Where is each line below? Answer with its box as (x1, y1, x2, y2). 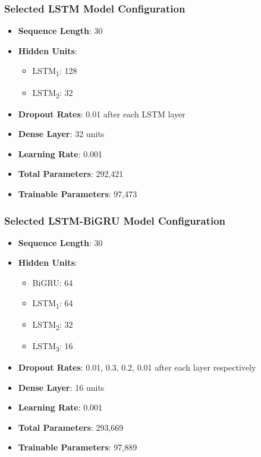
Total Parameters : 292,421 (18, 167, 124, 180)
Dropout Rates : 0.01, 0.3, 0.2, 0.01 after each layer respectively (18, 361, 256, 373)
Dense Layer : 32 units (18, 128, 105, 140)
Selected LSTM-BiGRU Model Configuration (4, 213, 226, 228)
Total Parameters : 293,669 (18, 421, 124, 433)
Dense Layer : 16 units (18, 381, 105, 393)
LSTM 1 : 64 (32, 296, 73, 310)
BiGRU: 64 (32, 276, 73, 289)
